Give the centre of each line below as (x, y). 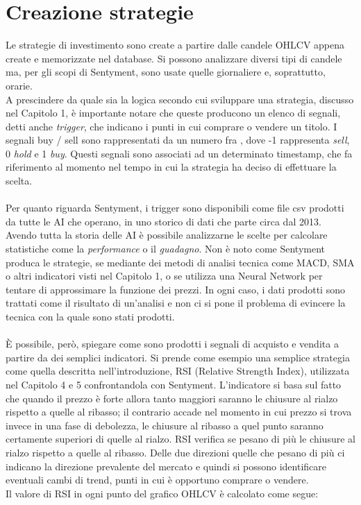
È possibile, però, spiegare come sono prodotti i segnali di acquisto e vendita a (172, 344)
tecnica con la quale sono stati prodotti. (90, 316)
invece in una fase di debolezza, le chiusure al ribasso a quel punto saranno (165, 425)
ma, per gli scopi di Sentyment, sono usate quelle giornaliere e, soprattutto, (166, 72)
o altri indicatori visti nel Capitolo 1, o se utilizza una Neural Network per (164, 276)
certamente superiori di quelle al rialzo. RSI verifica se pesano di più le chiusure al (180, 439)
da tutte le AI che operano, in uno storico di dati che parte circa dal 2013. (163, 221)
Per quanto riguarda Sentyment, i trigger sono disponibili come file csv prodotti (175, 208)
